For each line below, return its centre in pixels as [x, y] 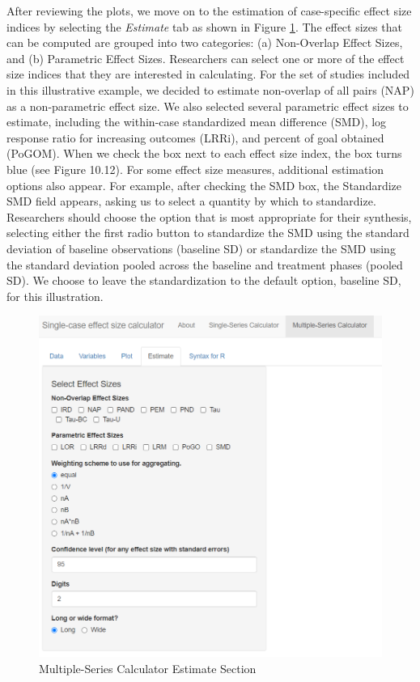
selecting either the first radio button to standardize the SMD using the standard [208, 233]
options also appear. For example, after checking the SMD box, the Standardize [204, 185]
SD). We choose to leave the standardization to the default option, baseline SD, [204, 280]
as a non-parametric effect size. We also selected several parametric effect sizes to [208, 106]
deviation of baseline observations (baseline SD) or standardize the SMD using [201, 248]
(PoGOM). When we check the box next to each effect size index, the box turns [204, 153]
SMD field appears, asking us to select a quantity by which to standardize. [191, 201]
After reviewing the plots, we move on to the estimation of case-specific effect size [209, 11]
